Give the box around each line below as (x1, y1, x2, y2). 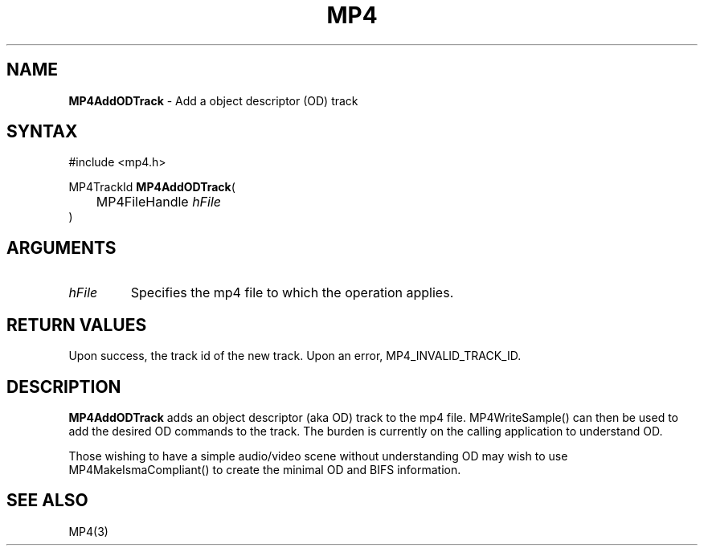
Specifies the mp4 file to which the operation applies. (130, 284, 454, 301)
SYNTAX (6, 121, 78, 142)
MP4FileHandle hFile (96, 194, 222, 211)
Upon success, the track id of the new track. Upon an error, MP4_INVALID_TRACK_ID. (68, 349, 522, 363)
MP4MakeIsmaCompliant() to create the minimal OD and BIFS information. (68, 462, 461, 476)
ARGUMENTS (6, 237, 117, 258)
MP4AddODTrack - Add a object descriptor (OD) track (68, 93, 358, 108)
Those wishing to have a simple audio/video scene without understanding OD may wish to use (68, 448, 568, 463)
